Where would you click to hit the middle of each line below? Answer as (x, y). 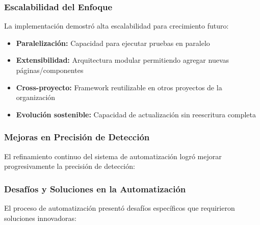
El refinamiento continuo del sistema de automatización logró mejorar (113, 156)
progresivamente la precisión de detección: (70, 166)
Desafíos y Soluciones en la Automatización (95, 189)
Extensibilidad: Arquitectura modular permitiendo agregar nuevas (123, 60)
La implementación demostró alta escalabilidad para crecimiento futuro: (116, 26)
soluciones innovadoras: (40, 218)
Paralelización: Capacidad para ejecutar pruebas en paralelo (113, 43)
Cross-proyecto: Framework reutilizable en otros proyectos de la (119, 87)
